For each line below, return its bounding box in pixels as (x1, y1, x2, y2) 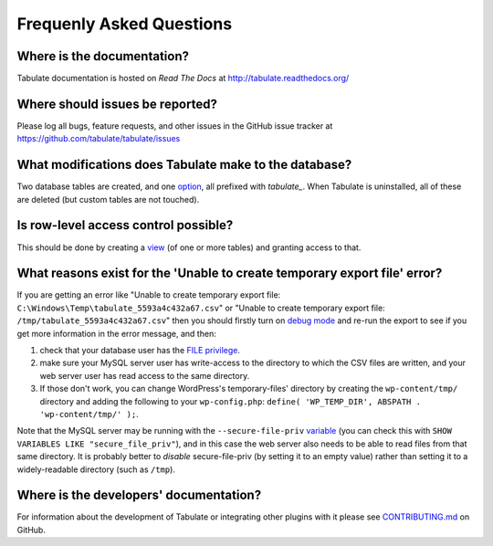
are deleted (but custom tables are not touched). (16, 194, 200, 205)
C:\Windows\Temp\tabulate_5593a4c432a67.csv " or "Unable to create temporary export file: (16, 302, 385, 313)
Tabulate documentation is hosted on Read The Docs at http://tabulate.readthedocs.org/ (16, 73, 350, 84)
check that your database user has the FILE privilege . (39, 345, 241, 356)
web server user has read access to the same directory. (39, 370, 250, 381)
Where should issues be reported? (16, 96, 218, 111)
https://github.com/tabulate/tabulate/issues (16, 133, 181, 144)
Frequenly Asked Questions (16, 14, 233, 34)
